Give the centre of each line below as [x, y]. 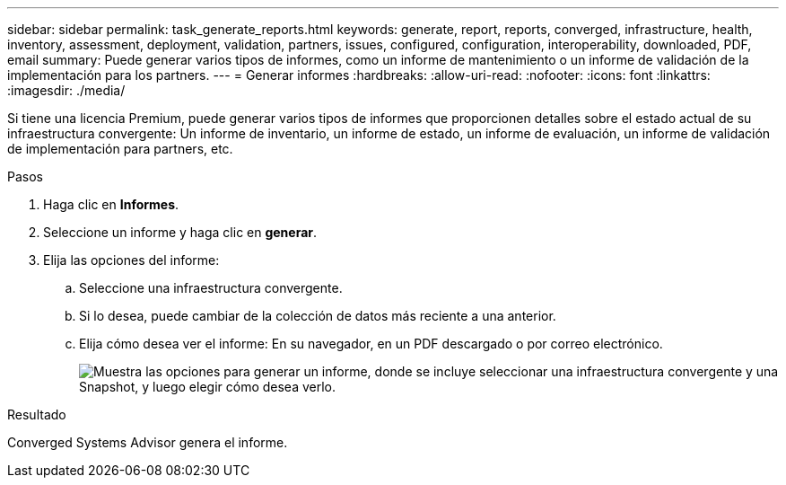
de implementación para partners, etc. [120, 149]
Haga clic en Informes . [111, 204]
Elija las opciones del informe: [131, 260]
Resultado [37, 414]
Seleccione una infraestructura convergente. [211, 288]
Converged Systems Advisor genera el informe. [148, 442]
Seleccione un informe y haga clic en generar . [180, 232]
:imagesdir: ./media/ [66, 90]
